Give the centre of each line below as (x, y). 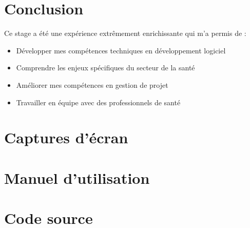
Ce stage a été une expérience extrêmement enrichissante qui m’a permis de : (125, 33)
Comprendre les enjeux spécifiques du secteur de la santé (105, 68)
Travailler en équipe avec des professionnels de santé (98, 102)
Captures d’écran (66, 137)
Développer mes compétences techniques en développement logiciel (121, 50)
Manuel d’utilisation (77, 177)
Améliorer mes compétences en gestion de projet (92, 84)
